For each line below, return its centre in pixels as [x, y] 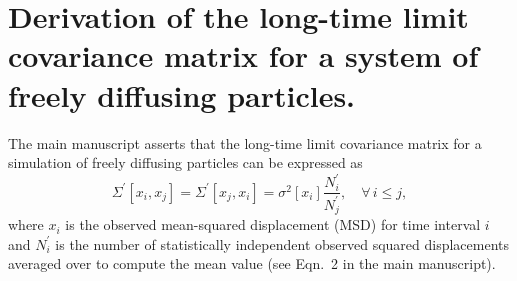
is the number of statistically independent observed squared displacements [282, 243]
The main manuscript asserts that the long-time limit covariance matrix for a [245, 142]
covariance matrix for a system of [243, 55]
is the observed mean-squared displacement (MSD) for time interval [273, 224]
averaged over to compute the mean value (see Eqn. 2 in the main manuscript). [252, 263]
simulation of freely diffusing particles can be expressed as [185, 162]
